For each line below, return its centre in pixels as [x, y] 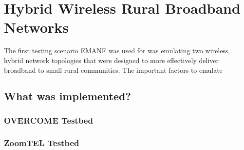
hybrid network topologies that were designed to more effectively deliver [111, 60]
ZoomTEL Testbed [42, 142]
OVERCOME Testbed [48, 120]
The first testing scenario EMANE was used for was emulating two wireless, [117, 51]
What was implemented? [67, 96]
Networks [37, 27]
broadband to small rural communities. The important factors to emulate [113, 70]
